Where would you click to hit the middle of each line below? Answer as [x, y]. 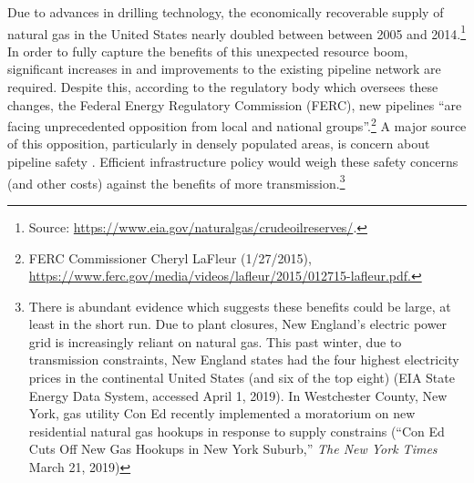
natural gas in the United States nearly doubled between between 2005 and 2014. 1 [237, 32]
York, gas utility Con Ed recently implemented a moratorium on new [222, 413]
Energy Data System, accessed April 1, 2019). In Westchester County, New [238, 395]
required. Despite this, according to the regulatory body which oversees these [223, 87]
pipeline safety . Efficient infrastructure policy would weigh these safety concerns [233, 162]
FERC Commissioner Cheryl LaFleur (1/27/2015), [170, 257]
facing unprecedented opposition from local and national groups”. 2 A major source [237, 124]
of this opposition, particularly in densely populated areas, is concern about [219, 144]
